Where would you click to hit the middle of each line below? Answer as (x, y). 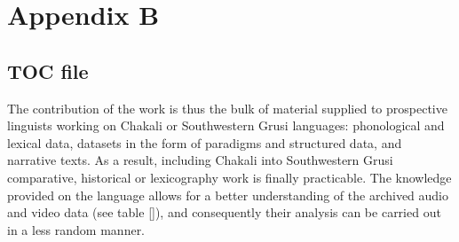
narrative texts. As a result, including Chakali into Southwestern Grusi (200, 160)
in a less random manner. (76, 229)
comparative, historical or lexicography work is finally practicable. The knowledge (229, 177)
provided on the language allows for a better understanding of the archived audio (228, 195)
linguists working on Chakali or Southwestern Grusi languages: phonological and (226, 125)
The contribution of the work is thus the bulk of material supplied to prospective (227, 108)
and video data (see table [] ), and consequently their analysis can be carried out (224, 212)
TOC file (48, 70)
